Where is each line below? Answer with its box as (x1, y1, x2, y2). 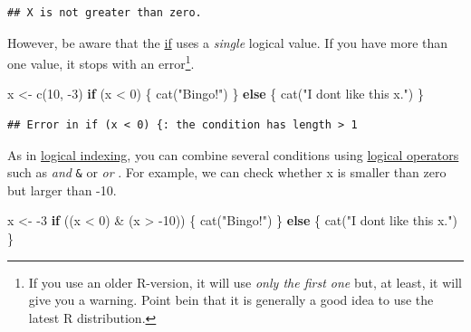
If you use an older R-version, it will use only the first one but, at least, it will (28, 272, 463, 291)
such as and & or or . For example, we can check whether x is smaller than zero (7, 163, 447, 182)
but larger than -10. (7, 180, 117, 199)
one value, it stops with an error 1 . (7, 52, 195, 72)
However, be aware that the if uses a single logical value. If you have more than (7, 33, 448, 52)
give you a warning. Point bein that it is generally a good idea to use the (28, 290, 434, 309)
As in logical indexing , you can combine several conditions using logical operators (7, 145, 459, 164)
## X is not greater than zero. (7, 6, 202, 19)
